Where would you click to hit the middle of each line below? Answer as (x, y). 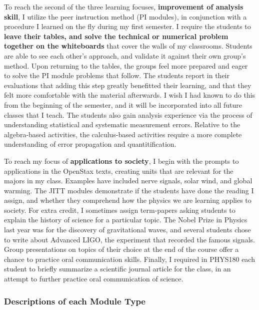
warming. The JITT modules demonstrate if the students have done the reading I (129, 190)
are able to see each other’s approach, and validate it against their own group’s (125, 55)
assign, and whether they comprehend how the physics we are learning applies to (128, 200)
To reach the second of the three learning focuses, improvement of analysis (124, 7)
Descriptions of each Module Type (75, 301)
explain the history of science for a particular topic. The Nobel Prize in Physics (126, 220)
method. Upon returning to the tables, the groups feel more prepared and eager (126, 65)
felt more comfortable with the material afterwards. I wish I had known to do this (130, 95)
